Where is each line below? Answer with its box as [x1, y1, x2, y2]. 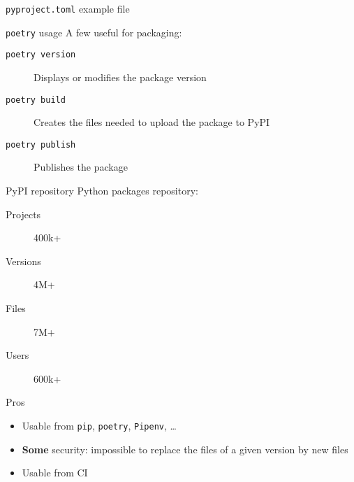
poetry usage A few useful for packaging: [6, 24, 182, 39]
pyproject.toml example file [6, 1, 130, 15]
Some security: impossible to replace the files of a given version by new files [22, 441, 348, 456]
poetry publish [6, 139, 76, 150]
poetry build [6, 94, 66, 105]
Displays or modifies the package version [34, 69, 207, 84]
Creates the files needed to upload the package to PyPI [34, 115, 270, 129]
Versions [6, 253, 41, 268]
